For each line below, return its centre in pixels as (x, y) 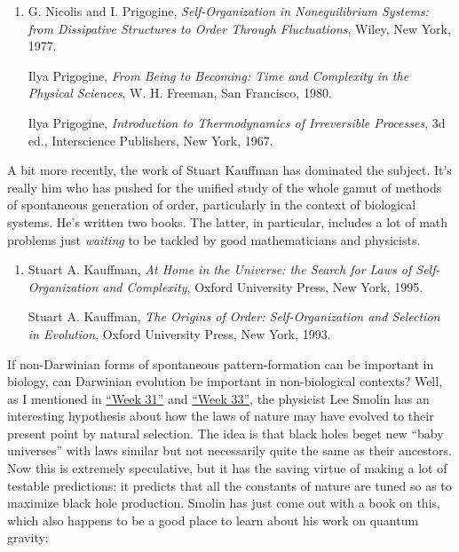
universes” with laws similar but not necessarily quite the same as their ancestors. (230, 450)
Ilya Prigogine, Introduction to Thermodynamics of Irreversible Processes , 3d (237, 122)
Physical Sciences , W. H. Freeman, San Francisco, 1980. (180, 93)
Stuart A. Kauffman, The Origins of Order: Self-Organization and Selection (234, 316)
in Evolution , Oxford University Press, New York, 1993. (179, 333)
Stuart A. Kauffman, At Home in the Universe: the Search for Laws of (220, 269)
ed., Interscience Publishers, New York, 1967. (150, 140)
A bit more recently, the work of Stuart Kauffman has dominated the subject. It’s (229, 170)
